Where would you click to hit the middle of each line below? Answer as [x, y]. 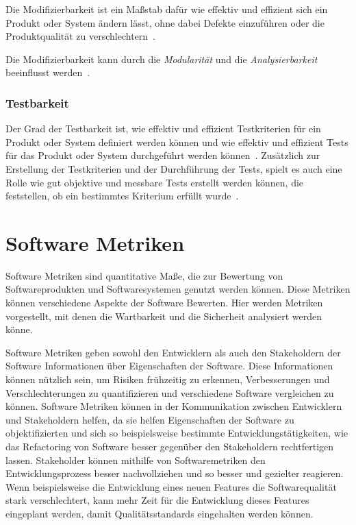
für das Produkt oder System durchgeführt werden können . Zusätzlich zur [163, 155]
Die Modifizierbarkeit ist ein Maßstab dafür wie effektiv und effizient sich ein [167, 9]
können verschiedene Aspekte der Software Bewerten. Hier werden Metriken [164, 303]
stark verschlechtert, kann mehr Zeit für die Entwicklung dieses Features [157, 500]
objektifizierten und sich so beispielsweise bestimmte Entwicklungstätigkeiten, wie [177, 433]
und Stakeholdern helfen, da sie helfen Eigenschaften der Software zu [150, 419]
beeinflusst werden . [48, 72]
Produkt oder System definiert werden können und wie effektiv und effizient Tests [177, 142]
